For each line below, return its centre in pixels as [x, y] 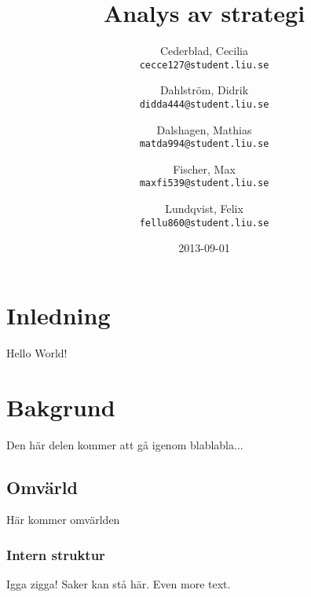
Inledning [59, 315]
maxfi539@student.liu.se [204, 183]
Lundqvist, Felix [204, 209]
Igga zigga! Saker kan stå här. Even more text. [119, 584]
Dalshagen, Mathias [204, 129]
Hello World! [37, 352]
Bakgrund [61, 407]
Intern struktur [56, 554]
